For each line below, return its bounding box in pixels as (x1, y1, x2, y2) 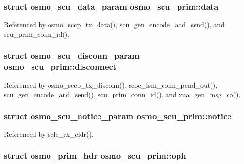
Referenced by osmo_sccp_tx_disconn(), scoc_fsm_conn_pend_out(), (4, 80, 218, 90)
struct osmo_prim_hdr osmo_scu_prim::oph (4, 149, 186, 162)
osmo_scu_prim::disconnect (4, 61, 117, 73)
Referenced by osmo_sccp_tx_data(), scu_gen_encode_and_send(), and (4, 19, 225, 30)
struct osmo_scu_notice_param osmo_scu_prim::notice (4, 110, 232, 122)
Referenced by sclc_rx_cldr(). (4, 129, 94, 139)
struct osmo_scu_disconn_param (4, 49, 140, 62)
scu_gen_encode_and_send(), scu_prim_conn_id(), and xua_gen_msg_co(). (4, 89, 241, 99)
